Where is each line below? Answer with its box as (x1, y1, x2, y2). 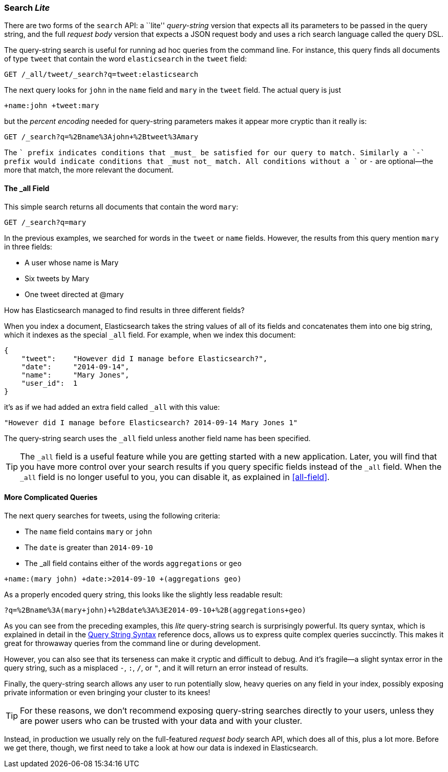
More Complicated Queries (4, 493, 98, 502)
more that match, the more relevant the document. (4, 165, 174, 175)
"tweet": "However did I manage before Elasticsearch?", (21, 354, 268, 363)
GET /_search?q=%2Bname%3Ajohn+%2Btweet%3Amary (4, 133, 199, 141)
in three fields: (4, 242, 52, 251)
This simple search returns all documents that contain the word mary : (4, 202, 239, 211)
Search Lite (4, 3, 50, 13)
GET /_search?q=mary (4, 218, 87, 226)
